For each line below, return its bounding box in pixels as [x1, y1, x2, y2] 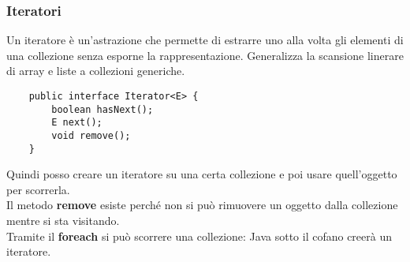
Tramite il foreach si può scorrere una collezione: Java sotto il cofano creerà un [6, 227, 392, 244]
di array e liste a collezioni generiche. [6, 62, 185, 79]
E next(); [51, 117, 102, 129]
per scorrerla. [6, 181, 70, 197]
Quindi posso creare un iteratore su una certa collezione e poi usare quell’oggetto [6, 166, 397, 182]
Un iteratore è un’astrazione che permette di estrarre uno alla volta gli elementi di [6, 32, 404, 48]
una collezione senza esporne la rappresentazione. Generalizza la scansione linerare [6, 47, 404, 63]
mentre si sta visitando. [6, 212, 120, 229]
